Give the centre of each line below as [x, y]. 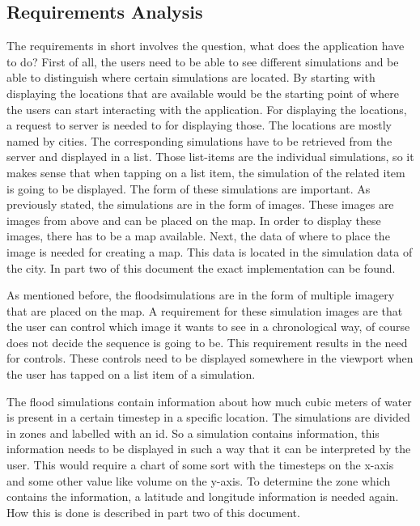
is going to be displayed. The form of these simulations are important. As [189, 188]
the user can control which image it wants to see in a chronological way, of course [208, 327]
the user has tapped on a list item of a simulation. [131, 374]
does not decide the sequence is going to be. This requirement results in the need [207, 342]
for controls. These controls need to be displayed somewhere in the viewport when [210, 358]
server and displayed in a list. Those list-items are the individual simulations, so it [210, 157]
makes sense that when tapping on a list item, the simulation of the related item [206, 172]
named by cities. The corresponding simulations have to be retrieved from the [199, 140]
